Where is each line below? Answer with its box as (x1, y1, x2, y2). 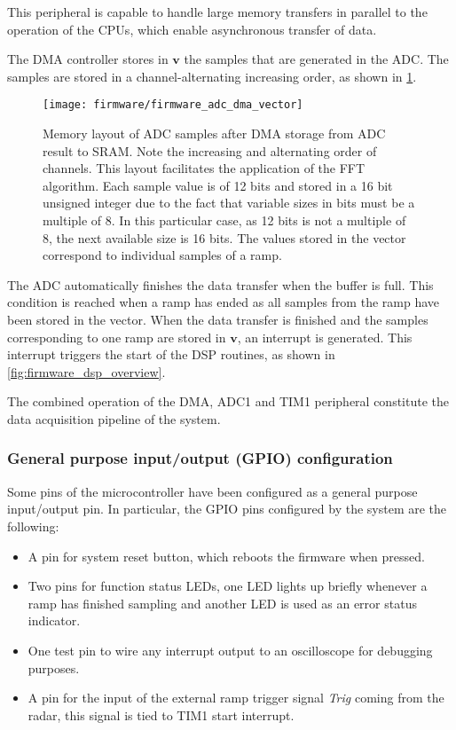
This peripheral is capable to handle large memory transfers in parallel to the (7, 3, 428, 20)
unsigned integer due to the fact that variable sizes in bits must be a (43, 193, 415, 212)
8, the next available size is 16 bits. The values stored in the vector (43, 228, 406, 247)
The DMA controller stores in (7, 50, 169, 68)
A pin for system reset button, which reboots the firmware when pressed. (28, 546, 425, 565)
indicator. (28, 611, 81, 630)
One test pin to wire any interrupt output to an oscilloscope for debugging (28, 640, 433, 659)
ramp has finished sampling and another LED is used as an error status (28, 593, 417, 612)
